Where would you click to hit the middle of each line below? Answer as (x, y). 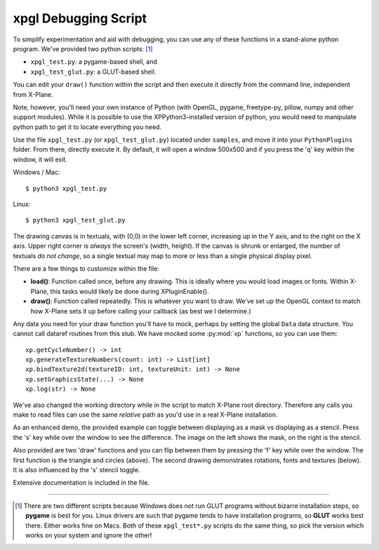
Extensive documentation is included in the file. (81, 483)
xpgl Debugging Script (80, 18)
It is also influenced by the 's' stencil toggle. (77, 470)
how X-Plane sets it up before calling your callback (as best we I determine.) (141, 311)
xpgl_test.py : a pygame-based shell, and (94, 62)
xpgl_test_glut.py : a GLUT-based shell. (93, 72)
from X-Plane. (33, 94)
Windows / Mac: (36, 173)
